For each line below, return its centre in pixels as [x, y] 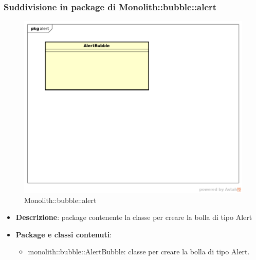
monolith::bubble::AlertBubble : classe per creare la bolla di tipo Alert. [139, 252]
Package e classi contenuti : [64, 234]
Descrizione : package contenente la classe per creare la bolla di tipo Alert [134, 217]
